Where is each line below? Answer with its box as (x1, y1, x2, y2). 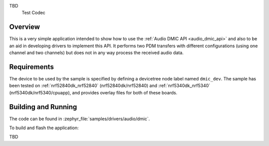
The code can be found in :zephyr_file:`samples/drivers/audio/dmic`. (9, 116, 150, 122)
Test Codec (21, 10, 46, 16)
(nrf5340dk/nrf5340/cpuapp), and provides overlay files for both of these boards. (9, 89, 178, 95)
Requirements (9, 63, 54, 71)
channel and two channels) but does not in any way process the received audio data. (9, 50, 184, 56)
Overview (9, 23, 40, 31)
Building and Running (9, 102, 77, 111)
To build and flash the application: (9, 125, 79, 131)
